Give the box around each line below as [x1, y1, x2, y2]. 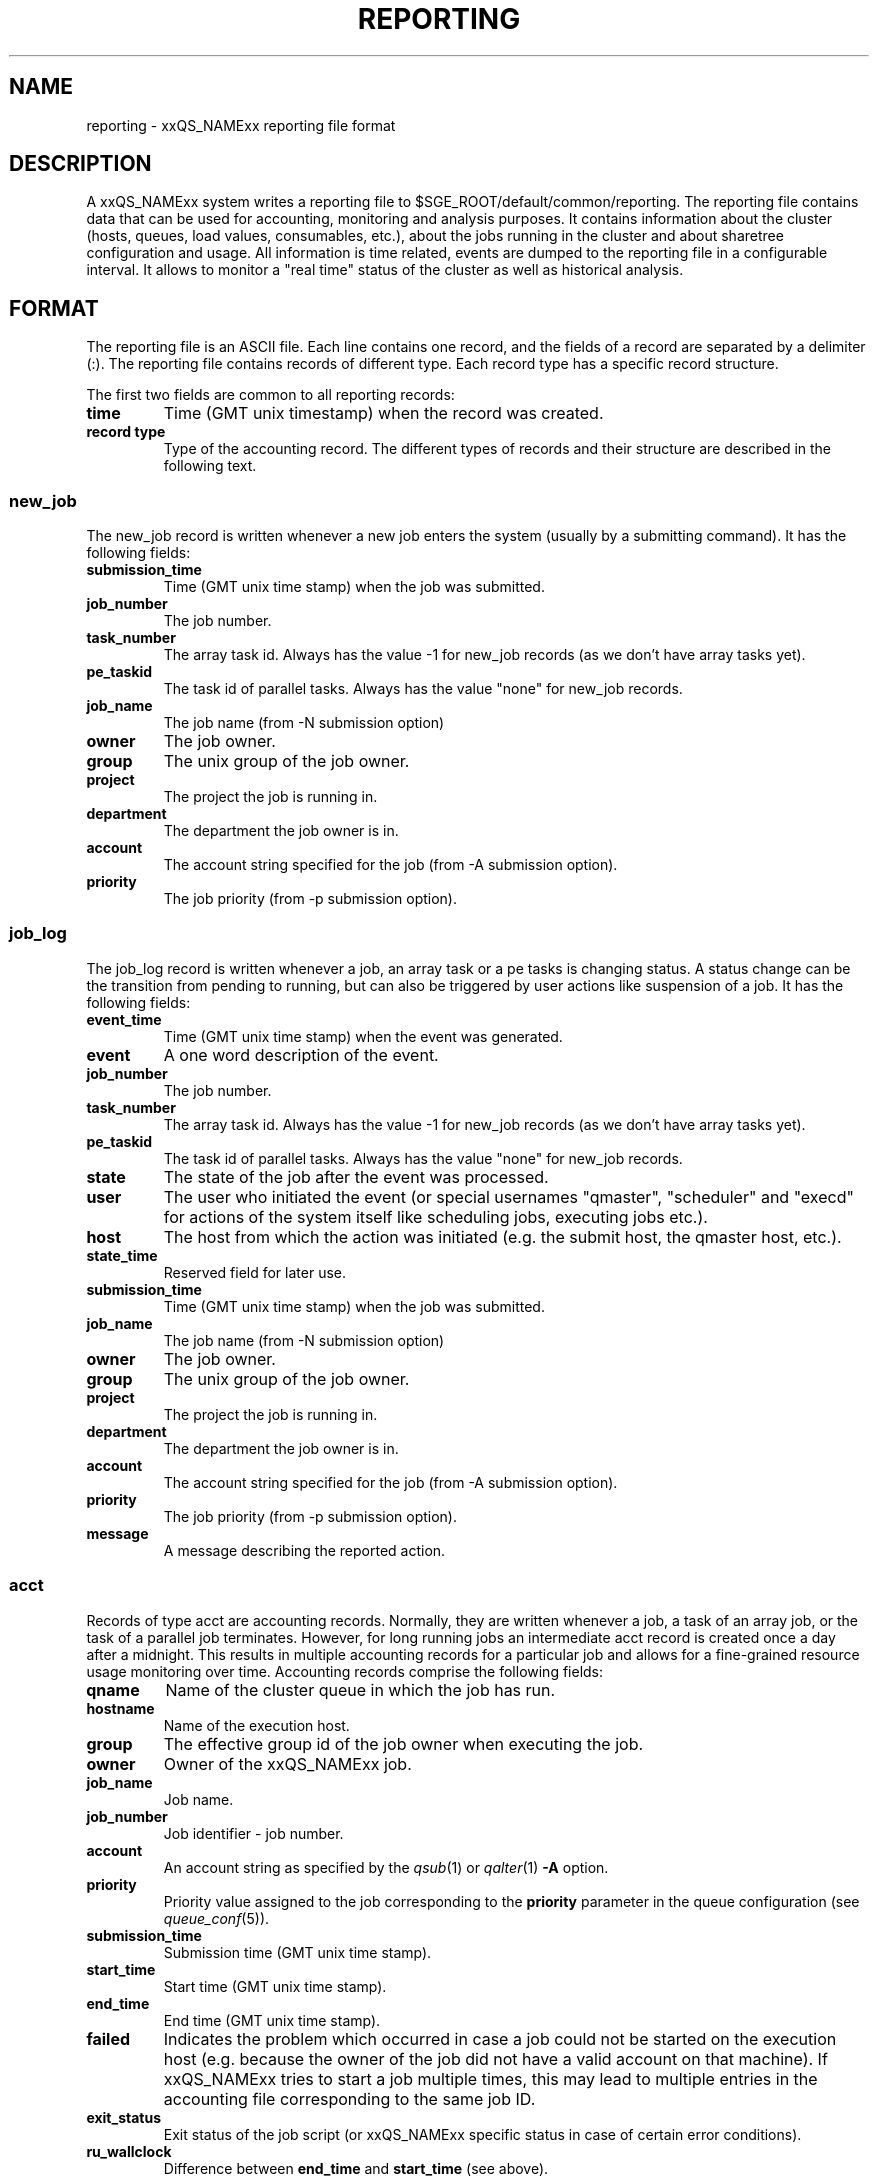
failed [86, 2028, 131, 2049]
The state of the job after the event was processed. [163, 1166, 549, 1187]
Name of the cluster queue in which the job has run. [165, 1679, 556, 1700]
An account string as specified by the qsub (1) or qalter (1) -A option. [163, 1858, 609, 1876]
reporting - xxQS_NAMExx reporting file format [86, 116, 396, 134]
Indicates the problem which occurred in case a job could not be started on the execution [163, 2028, 837, 2049]
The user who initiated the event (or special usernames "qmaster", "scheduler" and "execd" [163, 1186, 854, 1207]
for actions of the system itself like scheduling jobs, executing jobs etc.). [163, 1206, 708, 1227]
